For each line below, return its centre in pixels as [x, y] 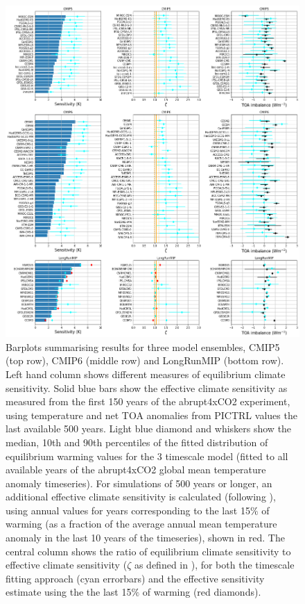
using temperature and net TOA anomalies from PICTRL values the [151, 415]
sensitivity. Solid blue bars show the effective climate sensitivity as [147, 387]
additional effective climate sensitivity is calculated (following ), [141, 497]
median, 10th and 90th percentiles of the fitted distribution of [137, 442]
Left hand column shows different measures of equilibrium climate [146, 374]
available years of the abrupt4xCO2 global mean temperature [136, 470]
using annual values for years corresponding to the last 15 [128, 510]
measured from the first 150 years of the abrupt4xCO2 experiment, [148, 401]
